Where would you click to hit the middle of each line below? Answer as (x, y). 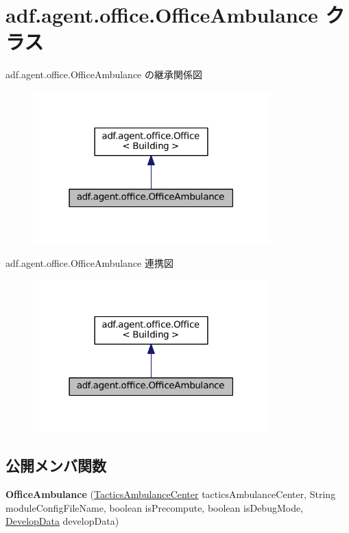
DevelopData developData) (62, 521)
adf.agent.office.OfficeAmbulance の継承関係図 (104, 74)
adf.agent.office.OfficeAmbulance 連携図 (89, 263)
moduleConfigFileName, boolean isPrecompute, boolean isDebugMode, (155, 507)
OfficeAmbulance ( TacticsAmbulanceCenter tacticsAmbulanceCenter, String (171, 494)
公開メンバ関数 (56, 465)
